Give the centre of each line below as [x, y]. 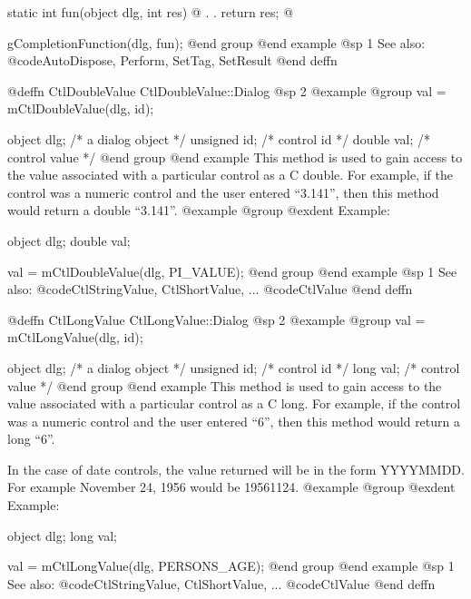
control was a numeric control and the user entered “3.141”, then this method [223, 192]
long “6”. [31, 439]
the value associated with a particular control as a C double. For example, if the [230, 175]
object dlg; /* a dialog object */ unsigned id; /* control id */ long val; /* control [234, 367]
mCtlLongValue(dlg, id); [75, 337]
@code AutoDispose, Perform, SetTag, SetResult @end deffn [172, 60]
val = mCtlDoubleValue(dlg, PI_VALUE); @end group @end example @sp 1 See [232, 271]
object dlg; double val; [69, 240]
